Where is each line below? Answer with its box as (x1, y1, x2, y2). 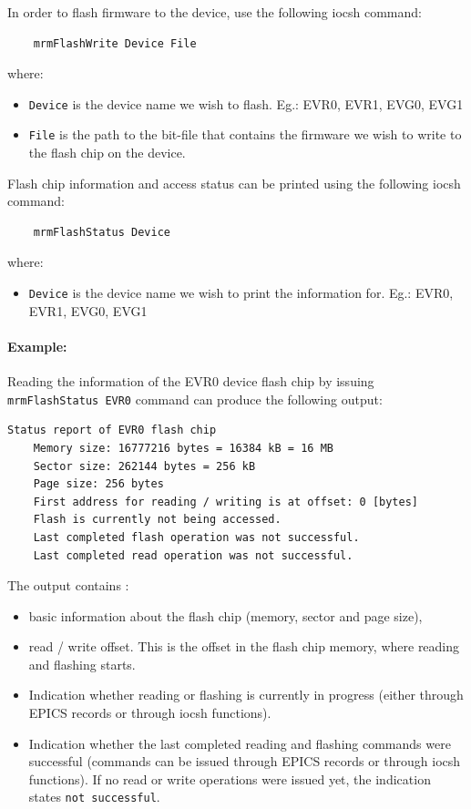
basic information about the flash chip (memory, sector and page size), (28, 606, 423, 625)
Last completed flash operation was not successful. (33, 530, 360, 544)
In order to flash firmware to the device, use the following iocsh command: (7, 3, 422, 21)
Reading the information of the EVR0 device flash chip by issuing (7, 372, 374, 391)
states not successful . (28, 787, 160, 806)
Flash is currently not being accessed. (33, 513, 282, 527)
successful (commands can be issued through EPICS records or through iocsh (28, 752, 461, 771)
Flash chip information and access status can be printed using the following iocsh (7, 173, 461, 192)
